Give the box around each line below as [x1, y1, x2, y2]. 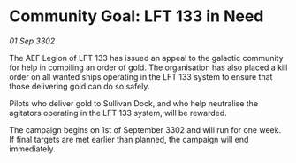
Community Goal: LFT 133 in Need [9, 6, 264, 27]
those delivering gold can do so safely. [9, 81, 150, 91]
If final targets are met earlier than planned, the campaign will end [9, 134, 249, 144]
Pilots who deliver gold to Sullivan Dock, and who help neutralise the [9, 97, 259, 108]
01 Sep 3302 [9, 35, 56, 46]
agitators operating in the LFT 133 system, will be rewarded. [9, 107, 227, 118]
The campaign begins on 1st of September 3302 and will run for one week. [9, 124, 281, 135]
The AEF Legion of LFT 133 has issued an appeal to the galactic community [9, 52, 285, 63]
